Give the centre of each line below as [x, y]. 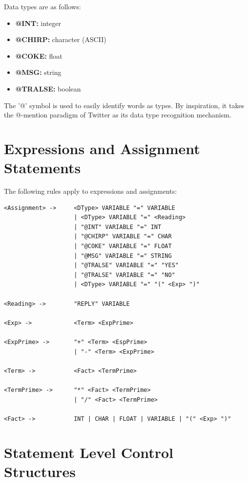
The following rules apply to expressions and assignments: [91, 191]
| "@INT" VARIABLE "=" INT [118, 227]
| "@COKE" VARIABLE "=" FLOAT [123, 246]
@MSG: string [38, 72]
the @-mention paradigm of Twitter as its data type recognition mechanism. [118, 115]
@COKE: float [39, 56]
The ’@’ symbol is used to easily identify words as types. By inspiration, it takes [124, 105]
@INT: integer [38, 23]
